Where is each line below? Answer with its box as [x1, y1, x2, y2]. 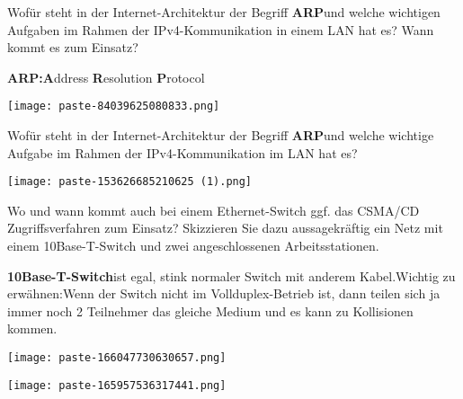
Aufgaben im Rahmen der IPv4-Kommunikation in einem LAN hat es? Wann [7, 20, 434, 39]
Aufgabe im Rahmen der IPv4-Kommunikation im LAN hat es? [7, 143, 358, 162]
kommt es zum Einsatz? [7, 38, 138, 57]
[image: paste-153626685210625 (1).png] [7, 175, 253, 189]
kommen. [7, 319, 58, 338]
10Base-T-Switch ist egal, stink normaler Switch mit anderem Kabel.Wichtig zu [7, 266, 456, 285]
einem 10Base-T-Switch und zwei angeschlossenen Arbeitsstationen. [7, 236, 379, 255]
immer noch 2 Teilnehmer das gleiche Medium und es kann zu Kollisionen [7, 301, 414, 320]
